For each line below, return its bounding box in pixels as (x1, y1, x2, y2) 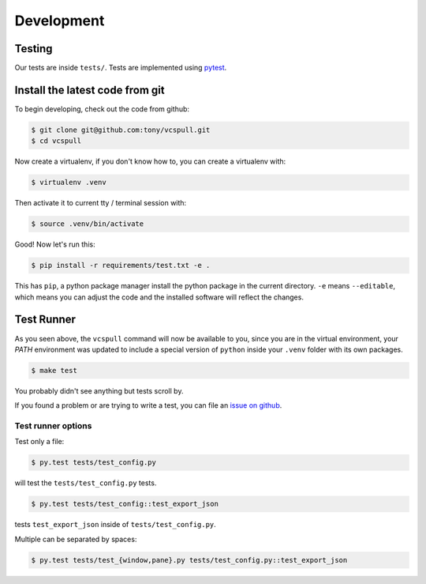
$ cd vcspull (31, 137, 82, 145)
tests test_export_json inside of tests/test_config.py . (14, 520, 216, 529)
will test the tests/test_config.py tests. (14, 478, 157, 488)
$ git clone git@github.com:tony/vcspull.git (31, 125, 211, 134)
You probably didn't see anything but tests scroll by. (14, 386, 184, 395)
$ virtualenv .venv (31, 178, 106, 187)
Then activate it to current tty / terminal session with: (14, 198, 187, 208)
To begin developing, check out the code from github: (14, 104, 189, 114)
